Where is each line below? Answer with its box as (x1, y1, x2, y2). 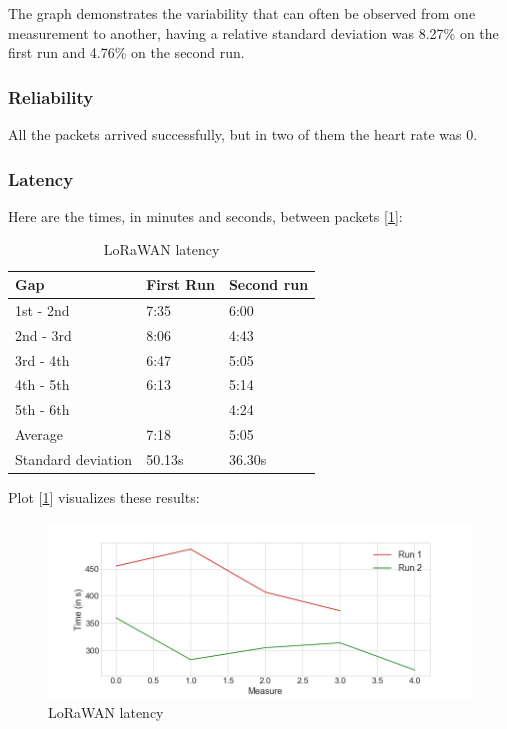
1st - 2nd (15, 299, 70, 320)
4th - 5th (15, 374, 70, 395)
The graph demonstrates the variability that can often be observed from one (8, 3, 476, 23)
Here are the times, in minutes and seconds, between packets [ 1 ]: (8, 205, 403, 226)
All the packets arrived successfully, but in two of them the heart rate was (8, 124, 462, 144)
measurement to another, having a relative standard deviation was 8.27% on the (8, 22, 499, 43)
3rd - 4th (15, 349, 70, 370)
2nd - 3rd (15, 324, 72, 345)
